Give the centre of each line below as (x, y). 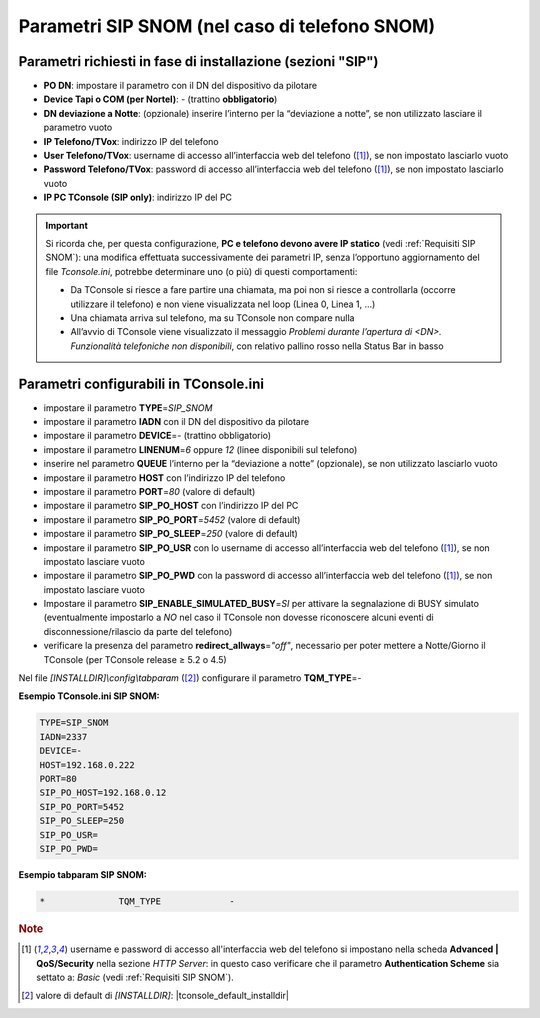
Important (67, 225)
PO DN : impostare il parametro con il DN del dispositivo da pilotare (180, 86)
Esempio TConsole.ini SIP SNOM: (89, 696)
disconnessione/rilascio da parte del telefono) (138, 631)
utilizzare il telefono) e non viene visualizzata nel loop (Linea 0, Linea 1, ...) (223, 304)
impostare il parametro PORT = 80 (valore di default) (149, 491)
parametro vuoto (78, 127)
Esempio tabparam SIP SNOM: (82, 874)
